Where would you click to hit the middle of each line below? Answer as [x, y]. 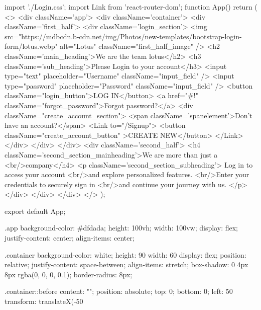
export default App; [35, 211]
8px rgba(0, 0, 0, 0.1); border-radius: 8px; [69, 274]
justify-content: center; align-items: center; [70, 238]
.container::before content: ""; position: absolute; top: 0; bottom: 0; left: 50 [119, 291]
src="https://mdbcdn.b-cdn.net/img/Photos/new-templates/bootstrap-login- [123, 36]
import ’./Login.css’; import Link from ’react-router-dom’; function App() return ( [131, 7]
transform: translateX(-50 [44, 301]
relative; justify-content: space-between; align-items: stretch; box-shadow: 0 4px [126, 264]
